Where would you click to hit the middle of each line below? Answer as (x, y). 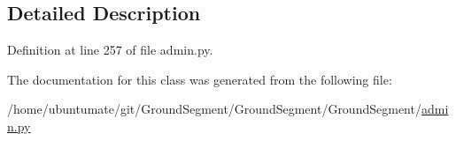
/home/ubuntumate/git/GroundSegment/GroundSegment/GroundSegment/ (214, 109)
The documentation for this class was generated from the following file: (200, 79)
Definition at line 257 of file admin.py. (110, 50)
